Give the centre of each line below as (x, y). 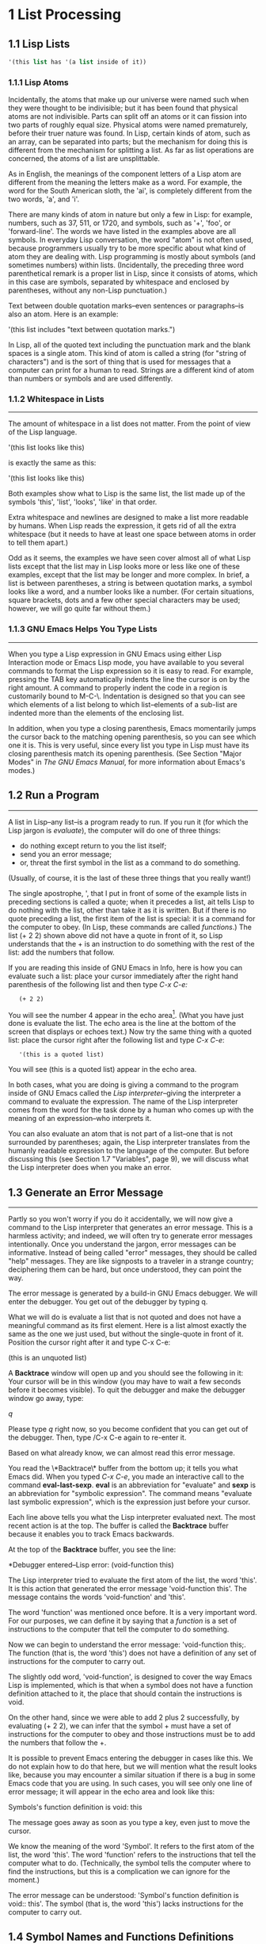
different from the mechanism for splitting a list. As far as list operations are (131, 150)
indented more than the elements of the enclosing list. (96, 713)
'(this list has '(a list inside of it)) (78, 62)
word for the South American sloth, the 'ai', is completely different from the (130, 191)
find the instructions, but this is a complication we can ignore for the (120, 1872)
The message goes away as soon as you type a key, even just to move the (129, 1823)
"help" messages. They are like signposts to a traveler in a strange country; (131, 1261)
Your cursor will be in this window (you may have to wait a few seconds (125, 1382)
